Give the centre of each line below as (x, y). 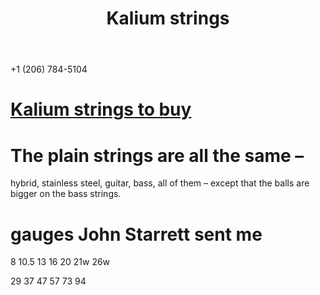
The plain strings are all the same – (157, 155)
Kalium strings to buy (101, 109)
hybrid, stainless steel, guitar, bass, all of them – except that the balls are (160, 183)
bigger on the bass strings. (66, 194)
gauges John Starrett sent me (136, 234)
